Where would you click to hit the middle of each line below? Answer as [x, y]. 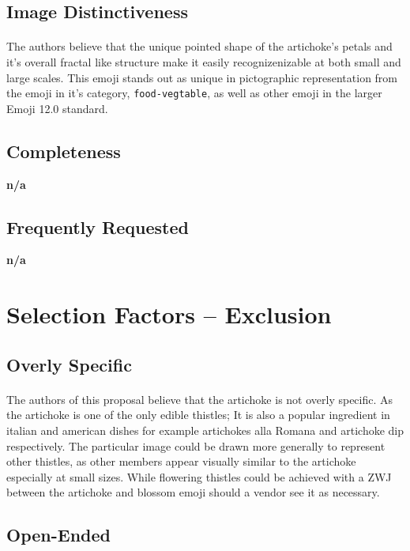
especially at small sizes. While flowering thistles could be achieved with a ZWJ [199, 476]
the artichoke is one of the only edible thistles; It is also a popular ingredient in [198, 415]
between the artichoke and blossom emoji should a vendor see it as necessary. [193, 492]
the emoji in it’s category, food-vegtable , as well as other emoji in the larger [194, 93]
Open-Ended [58, 535]
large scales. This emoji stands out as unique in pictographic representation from [202, 77]
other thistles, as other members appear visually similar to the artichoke [181, 461]
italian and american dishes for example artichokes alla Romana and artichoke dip [205, 430]
